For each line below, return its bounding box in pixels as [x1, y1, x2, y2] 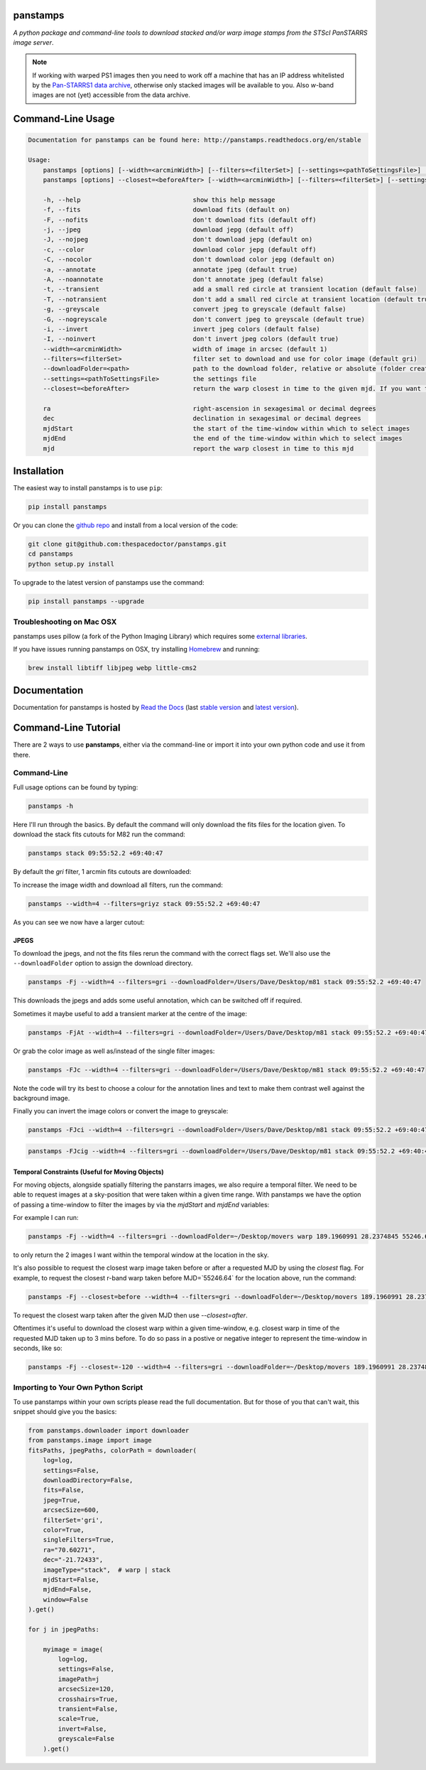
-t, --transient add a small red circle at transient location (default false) [43, 285, 418, 293]
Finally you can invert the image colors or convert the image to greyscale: [13, 1107, 229, 1116]
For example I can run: [13, 1214, 79, 1222]
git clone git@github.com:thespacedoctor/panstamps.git [28, 540, 227, 549]
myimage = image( [43, 1645, 104, 1653]
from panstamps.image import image [28, 1436, 152, 1445]
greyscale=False [58, 1734, 115, 1743]
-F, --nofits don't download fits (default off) [43, 215, 317, 224]
